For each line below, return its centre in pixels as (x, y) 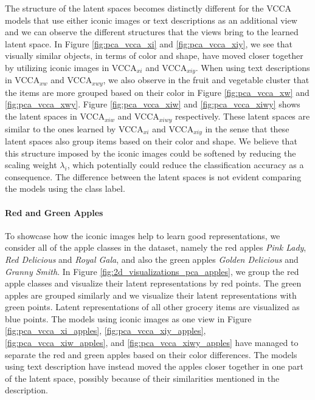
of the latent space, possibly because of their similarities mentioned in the (142, 378)
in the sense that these (247, 128)
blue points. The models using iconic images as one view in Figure (128, 318)
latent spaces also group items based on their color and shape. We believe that (151, 141)
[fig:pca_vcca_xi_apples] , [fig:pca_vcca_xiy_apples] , (106, 331)
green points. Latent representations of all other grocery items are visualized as (152, 307)
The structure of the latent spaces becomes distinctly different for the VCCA (148, 8)
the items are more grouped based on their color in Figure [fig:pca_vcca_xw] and (157, 92)
